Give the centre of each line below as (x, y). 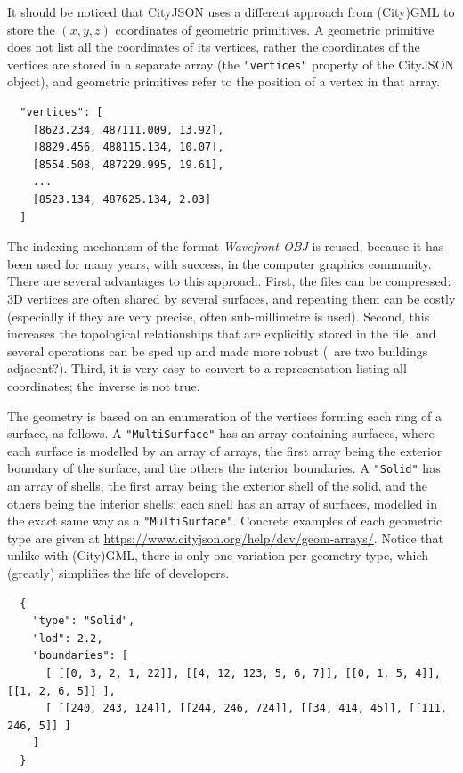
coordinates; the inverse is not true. (104, 385)
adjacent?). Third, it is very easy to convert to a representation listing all (207, 368)
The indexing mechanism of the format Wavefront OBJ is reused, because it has (226, 246)
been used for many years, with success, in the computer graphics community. (219, 263)
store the (31, 29)
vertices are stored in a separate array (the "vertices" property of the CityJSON (231, 64)
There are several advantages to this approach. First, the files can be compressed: (229, 281)
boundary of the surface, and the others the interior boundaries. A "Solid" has (224, 468)
